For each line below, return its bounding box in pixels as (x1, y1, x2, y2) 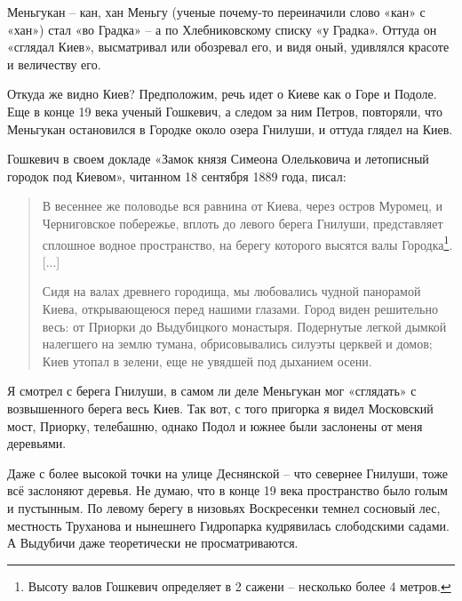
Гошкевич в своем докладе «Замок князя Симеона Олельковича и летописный (7, 149, 429, 168)
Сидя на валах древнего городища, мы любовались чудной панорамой (42, 282, 421, 300)
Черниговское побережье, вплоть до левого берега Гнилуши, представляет (42, 213, 443, 232)
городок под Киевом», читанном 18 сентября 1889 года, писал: (7, 166, 346, 185)
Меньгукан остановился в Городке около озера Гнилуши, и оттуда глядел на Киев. (7, 119, 453, 138)
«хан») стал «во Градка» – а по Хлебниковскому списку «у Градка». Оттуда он (7, 20, 437, 38)
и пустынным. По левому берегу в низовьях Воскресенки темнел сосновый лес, (7, 498, 441, 517)
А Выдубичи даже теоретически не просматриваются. (7, 533, 299, 552)
